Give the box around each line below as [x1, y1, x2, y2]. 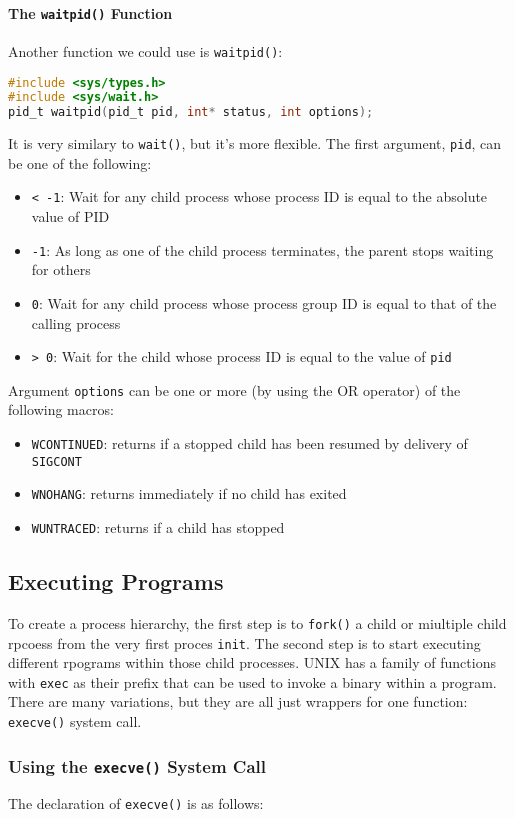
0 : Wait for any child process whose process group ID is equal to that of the [31, 292, 497, 313]
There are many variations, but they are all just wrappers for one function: [8, 691, 468, 712]
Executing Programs [8, 566, 224, 597]
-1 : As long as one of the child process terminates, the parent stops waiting [31, 239, 494, 260]
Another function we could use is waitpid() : [8, 40, 283, 61]
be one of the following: [8, 152, 152, 173]
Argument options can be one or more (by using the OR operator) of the [8, 379, 461, 400]
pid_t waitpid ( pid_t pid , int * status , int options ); [8, 105, 374, 120]
